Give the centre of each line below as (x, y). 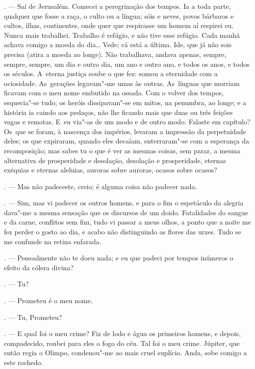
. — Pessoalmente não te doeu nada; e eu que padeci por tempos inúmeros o (119, 258)
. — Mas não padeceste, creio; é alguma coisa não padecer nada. (101, 186)
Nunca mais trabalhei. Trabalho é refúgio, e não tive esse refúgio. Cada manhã (122, 35)
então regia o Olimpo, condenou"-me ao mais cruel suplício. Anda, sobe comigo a (126, 353)
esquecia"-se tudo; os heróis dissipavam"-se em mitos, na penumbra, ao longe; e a (125, 102)
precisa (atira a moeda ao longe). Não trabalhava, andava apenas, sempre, (115, 54)
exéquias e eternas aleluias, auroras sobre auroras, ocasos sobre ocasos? (111, 170)
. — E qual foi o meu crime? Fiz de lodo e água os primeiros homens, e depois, (122, 333)
